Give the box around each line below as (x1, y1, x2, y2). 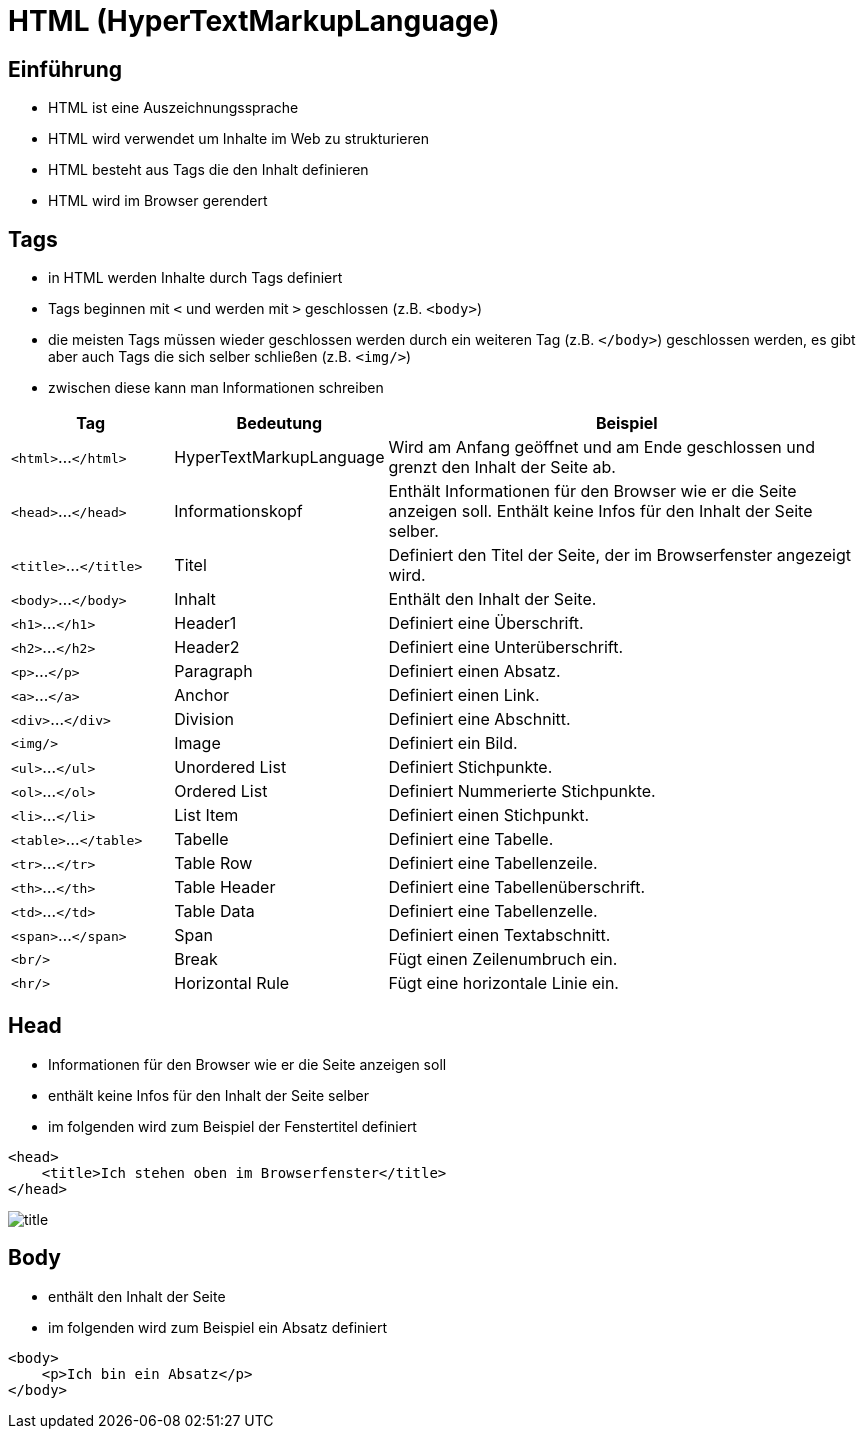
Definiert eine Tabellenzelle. (388, 901, 598, 922)
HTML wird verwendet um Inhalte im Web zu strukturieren (48, 130, 429, 148)
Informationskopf (174, 501, 303, 522)
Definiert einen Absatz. (388, 661, 561, 682)
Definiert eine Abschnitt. (388, 709, 571, 730)
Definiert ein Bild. (388, 733, 518, 754)
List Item (174, 805, 239, 826)
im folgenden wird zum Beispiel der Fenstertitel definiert (48, 1117, 417, 1135)
